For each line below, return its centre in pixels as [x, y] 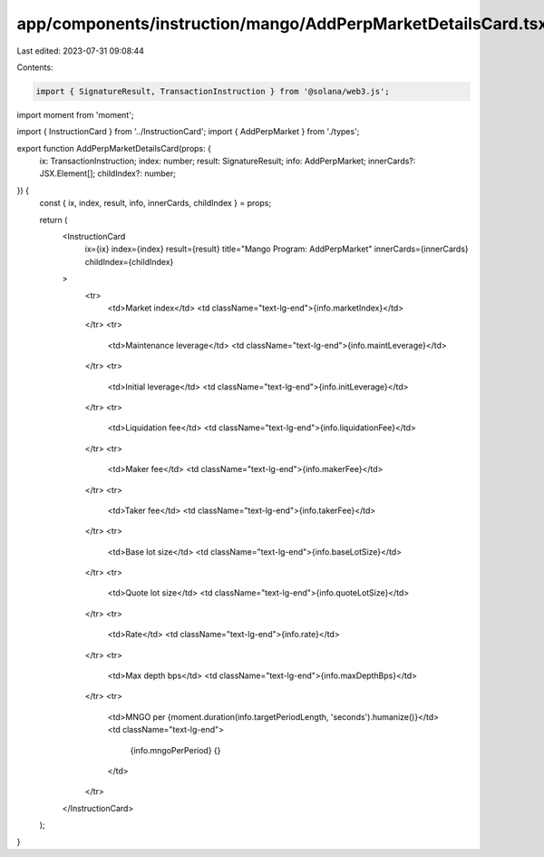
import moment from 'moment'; [75, 114]
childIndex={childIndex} [129, 261]
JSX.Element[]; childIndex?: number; [107, 173]
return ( [53, 220]
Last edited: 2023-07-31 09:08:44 [81, 51]
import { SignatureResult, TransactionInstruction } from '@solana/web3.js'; [213, 91]
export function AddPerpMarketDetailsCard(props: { [114, 148]
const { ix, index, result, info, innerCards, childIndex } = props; [155, 203]
